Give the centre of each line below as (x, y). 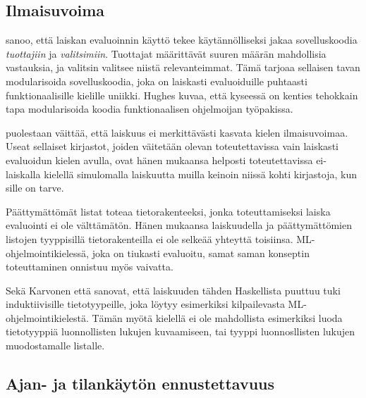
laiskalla (23, 174)
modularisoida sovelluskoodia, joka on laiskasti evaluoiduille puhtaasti (157, 81)
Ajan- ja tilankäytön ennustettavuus (140, 384)
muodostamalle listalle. (55, 346)
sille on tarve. (35, 188)
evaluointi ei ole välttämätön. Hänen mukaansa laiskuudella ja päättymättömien (179, 225)
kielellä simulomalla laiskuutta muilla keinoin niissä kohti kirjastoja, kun (200, 174)
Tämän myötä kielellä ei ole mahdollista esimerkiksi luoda (217, 317)
